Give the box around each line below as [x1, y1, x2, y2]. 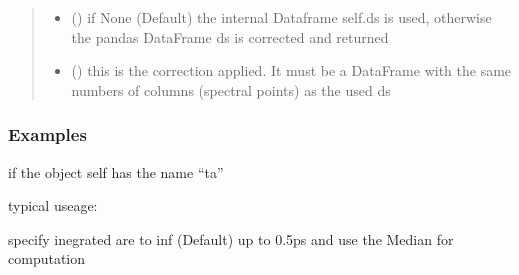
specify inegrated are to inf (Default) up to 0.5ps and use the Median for [8, 228, 454, 249]
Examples [8, 122, 87, 147]
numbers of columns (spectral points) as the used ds [71, 79, 391, 100]
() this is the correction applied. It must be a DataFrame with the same [71, 60, 512, 81]
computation [8, 248, 86, 269]
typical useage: [8, 195, 98, 216]
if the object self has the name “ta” [8, 161, 224, 182]
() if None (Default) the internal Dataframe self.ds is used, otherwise [71, 7, 492, 27]
